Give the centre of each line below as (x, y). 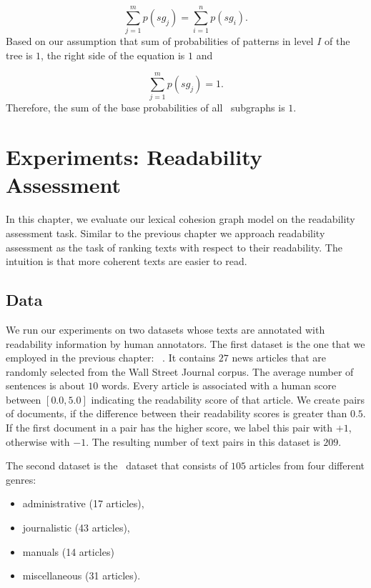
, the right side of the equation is (113, 55)
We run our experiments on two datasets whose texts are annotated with (165, 329)
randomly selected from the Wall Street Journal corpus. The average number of (180, 371)
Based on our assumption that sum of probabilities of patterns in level (160, 41)
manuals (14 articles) (68, 551)
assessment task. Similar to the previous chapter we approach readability (165, 233)
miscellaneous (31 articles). (81, 575)
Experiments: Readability (134, 157)
